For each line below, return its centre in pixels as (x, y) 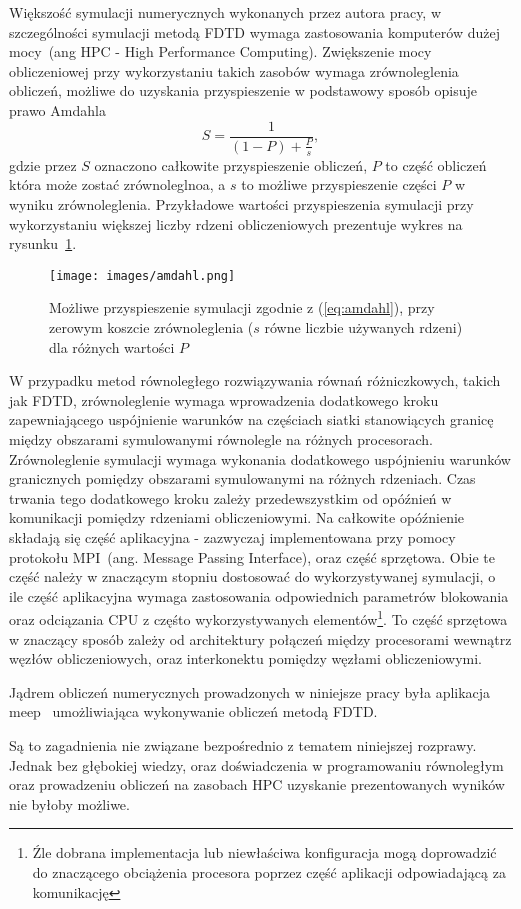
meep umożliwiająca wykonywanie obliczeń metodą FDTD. (193, 711)
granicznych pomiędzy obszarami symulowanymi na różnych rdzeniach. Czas (242, 478)
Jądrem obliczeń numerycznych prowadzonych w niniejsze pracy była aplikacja (250, 691)
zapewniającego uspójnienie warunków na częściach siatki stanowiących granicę (251, 419)
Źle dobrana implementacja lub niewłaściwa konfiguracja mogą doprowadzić (264, 852)
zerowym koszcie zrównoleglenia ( (151, 327)
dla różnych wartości (112, 346)
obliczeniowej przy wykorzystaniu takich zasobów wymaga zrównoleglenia (234, 70)
